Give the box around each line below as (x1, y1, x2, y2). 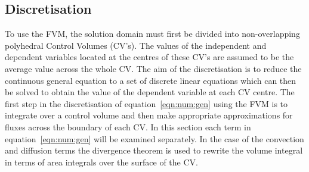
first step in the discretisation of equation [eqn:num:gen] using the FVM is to (5, 97, 288, 110)
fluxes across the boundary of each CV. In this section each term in (5, 120, 251, 133)
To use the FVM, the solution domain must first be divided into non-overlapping (5, 27, 300, 40)
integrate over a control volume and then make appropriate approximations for (5, 109, 293, 121)
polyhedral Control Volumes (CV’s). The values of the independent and (5, 39, 267, 51)
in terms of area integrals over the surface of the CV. (5, 155, 198, 168)
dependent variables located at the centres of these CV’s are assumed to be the (5, 51, 294, 63)
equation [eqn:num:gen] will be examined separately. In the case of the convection (5, 132, 304, 145)
